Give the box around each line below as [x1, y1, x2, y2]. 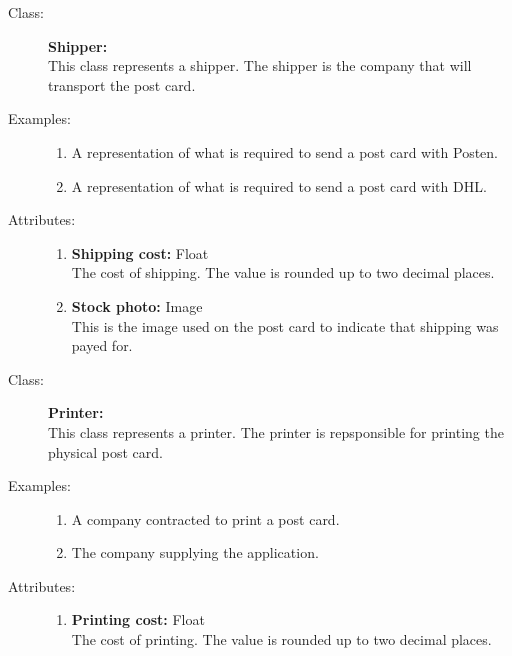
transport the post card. [48, 74, 196, 95]
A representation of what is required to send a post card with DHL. [71, 175, 487, 196]
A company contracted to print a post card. [71, 508, 340, 529]
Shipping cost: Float [71, 242, 209, 263]
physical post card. [48, 441, 163, 462]
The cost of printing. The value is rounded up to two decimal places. [71, 629, 492, 650]
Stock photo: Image [71, 295, 203, 316]
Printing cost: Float [71, 609, 205, 630]
